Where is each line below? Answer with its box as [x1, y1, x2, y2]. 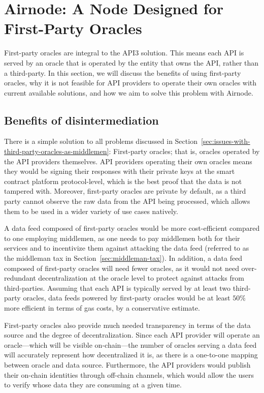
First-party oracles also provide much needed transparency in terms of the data [4, 319, 251, 330]
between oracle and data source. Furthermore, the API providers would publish [4, 359, 251, 370]
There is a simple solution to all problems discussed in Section [4, 136, 197, 146]
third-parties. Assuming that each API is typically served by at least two [4, 282, 231, 293]
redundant [4, 273, 36, 283]
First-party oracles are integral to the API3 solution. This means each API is [4, 47, 244, 58]
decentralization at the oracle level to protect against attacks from [38, 273, 244, 283]
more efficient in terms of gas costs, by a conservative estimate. [4, 302, 200, 313]
